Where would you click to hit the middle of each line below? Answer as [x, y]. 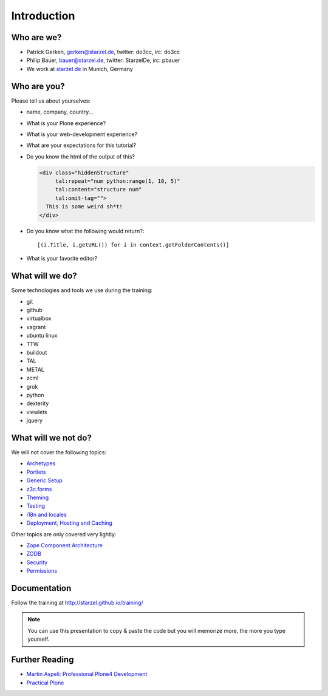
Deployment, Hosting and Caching [69, 523]
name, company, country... [60, 112]
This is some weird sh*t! [84, 207]
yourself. [39, 639]
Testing [36, 506]
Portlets [36, 472]
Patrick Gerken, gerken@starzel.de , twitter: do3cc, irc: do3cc [103, 52]
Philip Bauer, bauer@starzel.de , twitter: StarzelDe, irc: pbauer [103, 60]
